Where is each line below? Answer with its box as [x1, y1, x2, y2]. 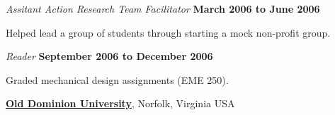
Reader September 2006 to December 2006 [6, 49, 213, 63]
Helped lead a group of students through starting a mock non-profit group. [6, 25, 331, 40]
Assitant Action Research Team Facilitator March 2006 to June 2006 [6, 1, 320, 16]
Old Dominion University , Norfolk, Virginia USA [6, 96, 235, 111]
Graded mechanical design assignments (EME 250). [6, 72, 229, 87]
